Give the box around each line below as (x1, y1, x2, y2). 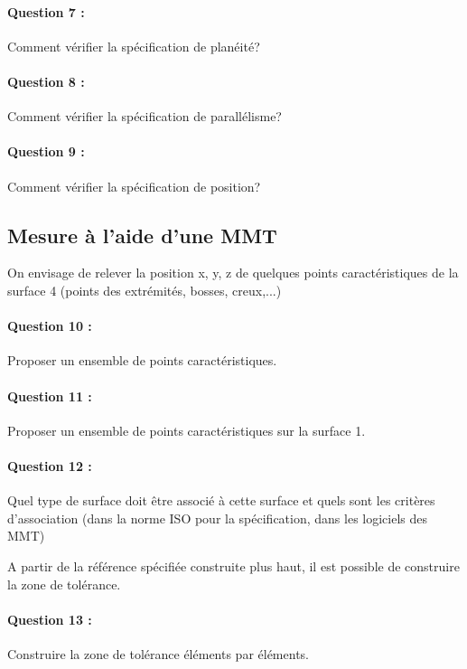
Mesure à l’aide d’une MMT (7, 221, 277, 249)
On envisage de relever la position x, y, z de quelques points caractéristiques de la (7, 263, 459, 282)
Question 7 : (7, 2, 85, 21)
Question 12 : (7, 456, 92, 475)
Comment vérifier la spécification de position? (7, 176, 261, 195)
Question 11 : (7, 386, 92, 405)
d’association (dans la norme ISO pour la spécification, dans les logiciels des (7, 508, 428, 527)
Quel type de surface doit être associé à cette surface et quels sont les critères (7, 491, 435, 510)
